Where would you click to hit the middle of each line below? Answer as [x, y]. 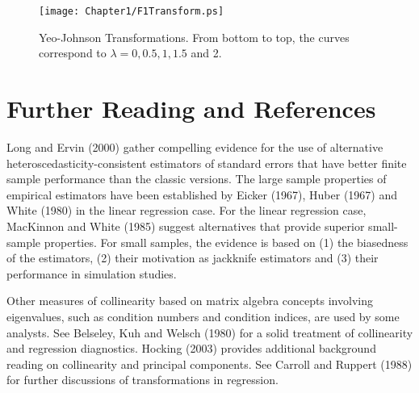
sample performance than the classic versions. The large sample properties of [197, 179]
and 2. [206, 53]
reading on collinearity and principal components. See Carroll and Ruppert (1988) [209, 364]
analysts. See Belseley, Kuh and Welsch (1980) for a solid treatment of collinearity [210, 332]
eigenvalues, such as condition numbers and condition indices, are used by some [203, 316]
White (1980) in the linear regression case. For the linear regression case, [186, 210]
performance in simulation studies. [92, 273]
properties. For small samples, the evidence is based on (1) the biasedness [226, 242]
